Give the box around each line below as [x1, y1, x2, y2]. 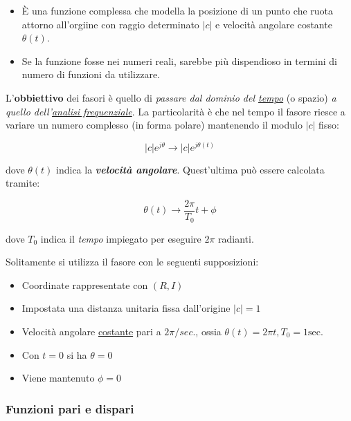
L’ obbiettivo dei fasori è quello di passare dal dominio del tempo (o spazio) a [6, 90, 336, 104]
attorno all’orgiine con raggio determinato [21, 17, 199, 31]
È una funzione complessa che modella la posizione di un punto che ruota [21, 3, 334, 17]
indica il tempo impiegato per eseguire [40, 231, 201, 245]
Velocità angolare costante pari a [21, 324, 161, 338]
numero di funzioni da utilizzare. [21, 67, 161, 82]
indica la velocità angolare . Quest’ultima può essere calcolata [56, 162, 325, 176]
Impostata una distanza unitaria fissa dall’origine [21, 301, 231, 315]
